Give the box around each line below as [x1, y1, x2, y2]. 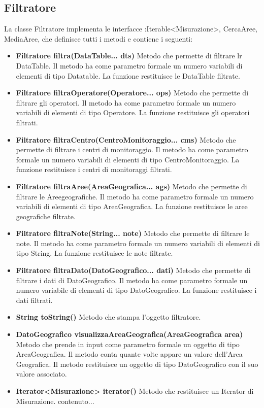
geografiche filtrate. [16, 211, 76, 221]
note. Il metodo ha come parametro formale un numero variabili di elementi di [16, 237, 260, 248]
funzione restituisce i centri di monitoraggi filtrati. [16, 164, 172, 175]
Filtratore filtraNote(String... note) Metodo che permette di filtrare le [16, 228, 250, 239]
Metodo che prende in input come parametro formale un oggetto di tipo [16, 338, 240, 349]
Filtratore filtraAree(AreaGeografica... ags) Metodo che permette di [16, 181, 247, 191]
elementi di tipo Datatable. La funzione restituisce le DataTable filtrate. [16, 70, 240, 81]
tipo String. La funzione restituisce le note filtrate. [16, 248, 173, 258]
